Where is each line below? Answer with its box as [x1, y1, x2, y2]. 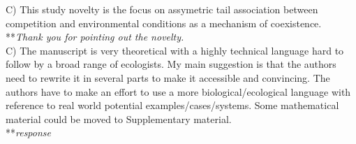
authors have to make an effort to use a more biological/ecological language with [6, 84, 351, 99]
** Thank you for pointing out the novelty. [6, 29, 184, 44]
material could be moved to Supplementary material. [6, 111, 232, 126]
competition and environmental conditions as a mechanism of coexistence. [6, 15, 322, 30]
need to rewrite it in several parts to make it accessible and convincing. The [6, 70, 330, 85]
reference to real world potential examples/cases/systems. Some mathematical [6, 98, 339, 113]
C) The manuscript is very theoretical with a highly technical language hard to [6, 43, 344, 57]
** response [6, 125, 51, 140]
